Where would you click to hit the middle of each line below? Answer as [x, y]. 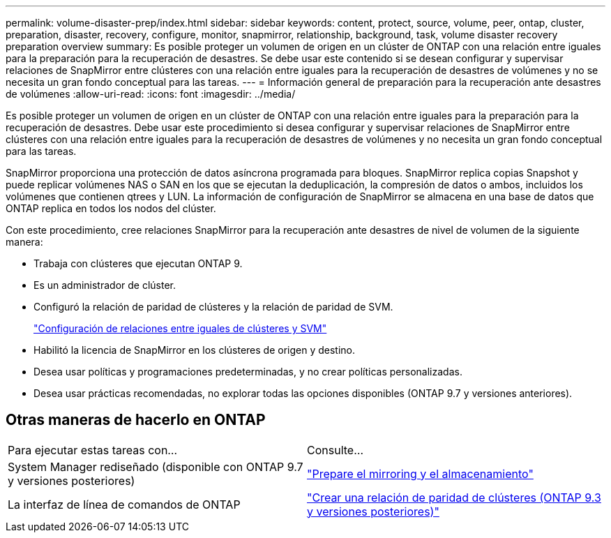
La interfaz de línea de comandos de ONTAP [124, 504]
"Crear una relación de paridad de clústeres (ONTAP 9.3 [454, 497]
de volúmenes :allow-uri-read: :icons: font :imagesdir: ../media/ [151, 94]
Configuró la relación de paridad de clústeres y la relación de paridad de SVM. [213, 307]
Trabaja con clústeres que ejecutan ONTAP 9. [138, 263]
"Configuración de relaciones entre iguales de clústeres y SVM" [180, 328]
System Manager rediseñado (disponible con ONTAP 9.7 [156, 466]
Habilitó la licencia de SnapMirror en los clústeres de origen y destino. [194, 350]
